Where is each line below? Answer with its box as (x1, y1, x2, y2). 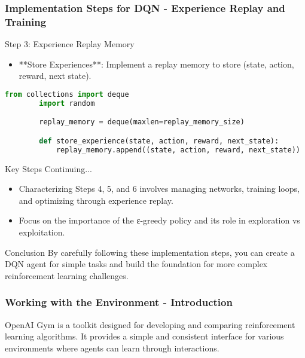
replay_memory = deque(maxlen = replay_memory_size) (39, 118, 245, 127)
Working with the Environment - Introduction (5, 295, 233, 310)
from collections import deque (5, 90, 129, 99)
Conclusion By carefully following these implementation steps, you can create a (5, 246, 295, 258)
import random (39, 99, 95, 108)
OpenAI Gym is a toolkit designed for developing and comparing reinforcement (5, 318, 295, 331)
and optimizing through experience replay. (19, 194, 173, 206)
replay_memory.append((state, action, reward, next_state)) (56, 145, 300, 154)
